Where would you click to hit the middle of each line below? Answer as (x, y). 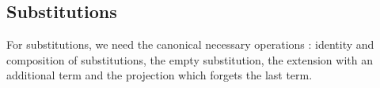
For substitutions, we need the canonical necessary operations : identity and (190, 44)
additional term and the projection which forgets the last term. (160, 75)
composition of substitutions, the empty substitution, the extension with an (190, 59)
